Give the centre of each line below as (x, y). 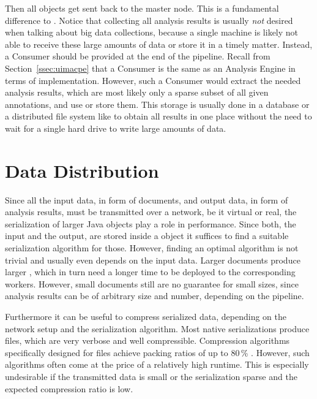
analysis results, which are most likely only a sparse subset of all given (137, 92)
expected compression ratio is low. (69, 388)
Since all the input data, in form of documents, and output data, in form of (147, 199)
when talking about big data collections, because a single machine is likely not (152, 32)
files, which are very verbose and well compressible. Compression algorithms (147, 340)
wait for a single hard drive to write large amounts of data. (116, 128)
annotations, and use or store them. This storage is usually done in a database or (157, 104)
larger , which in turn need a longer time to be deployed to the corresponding (150, 272)
